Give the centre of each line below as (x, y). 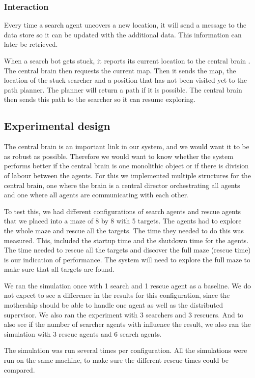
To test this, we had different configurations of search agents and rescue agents (123, 211)
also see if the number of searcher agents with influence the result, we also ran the (127, 324)
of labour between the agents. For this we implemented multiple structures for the (127, 175)
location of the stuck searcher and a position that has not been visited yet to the (126, 80)
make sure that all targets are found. (59, 269)
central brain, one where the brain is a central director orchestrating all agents (122, 185)
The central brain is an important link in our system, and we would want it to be (127, 146)
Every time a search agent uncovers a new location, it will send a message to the (125, 25)
